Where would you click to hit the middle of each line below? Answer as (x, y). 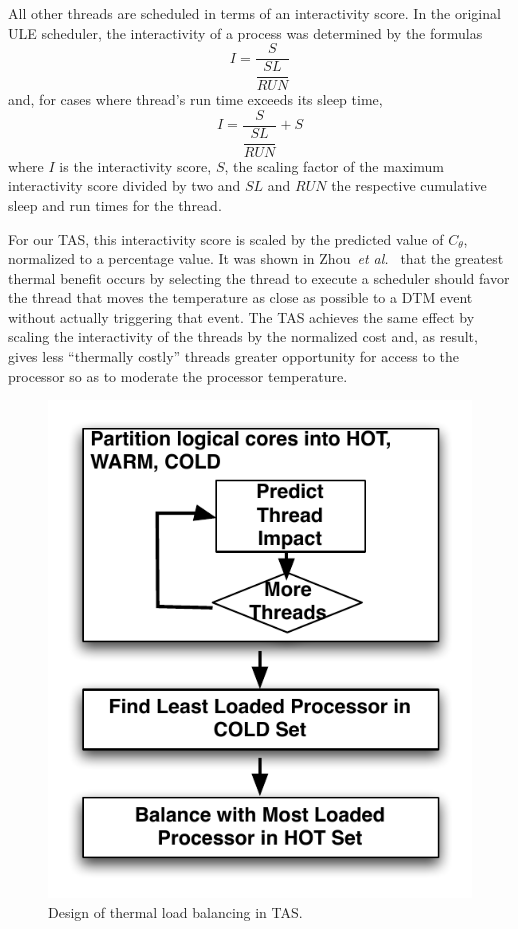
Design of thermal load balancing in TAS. (175, 911)
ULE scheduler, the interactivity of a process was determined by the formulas (245, 32)
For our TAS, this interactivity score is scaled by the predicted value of (226, 238)
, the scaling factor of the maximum (334, 165)
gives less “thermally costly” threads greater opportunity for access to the (234, 356)
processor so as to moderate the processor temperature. (178, 375)
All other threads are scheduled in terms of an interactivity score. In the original (254, 13)
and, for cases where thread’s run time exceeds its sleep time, (195, 99)
